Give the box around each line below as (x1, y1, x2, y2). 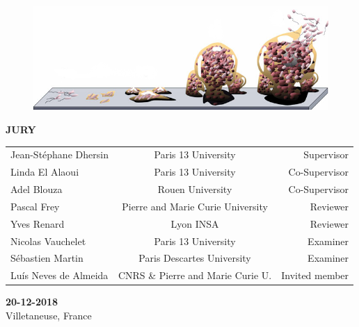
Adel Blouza (10, 182, 63, 196)
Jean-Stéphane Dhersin (10, 147, 109, 162)
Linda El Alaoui (10, 165, 79, 179)
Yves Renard (10, 216, 65, 230)
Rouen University (157, 182, 232, 196)
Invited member (281, 268, 349, 283)
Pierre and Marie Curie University (122, 199, 268, 213)
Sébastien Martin (10, 251, 83, 265)
